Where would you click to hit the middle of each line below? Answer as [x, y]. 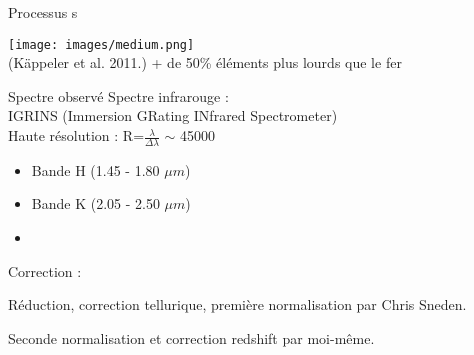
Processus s [43, 12]
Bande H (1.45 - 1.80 [95, 169]
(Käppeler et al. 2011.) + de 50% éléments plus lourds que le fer [205, 62]
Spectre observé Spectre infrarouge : [118, 95]
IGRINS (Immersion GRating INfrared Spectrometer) [173, 115]
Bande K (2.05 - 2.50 [95, 203]
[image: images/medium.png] [101, 44]
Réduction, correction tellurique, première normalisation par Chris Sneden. [237, 304]
